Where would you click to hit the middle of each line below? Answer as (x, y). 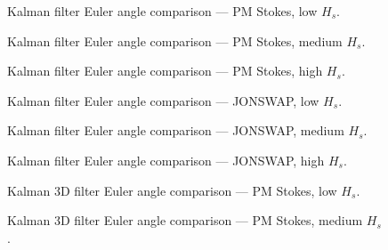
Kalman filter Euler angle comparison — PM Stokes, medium (175, 40)
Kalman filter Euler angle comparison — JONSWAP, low (163, 100)
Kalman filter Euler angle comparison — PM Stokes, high (165, 71)
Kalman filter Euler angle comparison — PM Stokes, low (162, 11)
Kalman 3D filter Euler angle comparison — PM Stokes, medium (185, 220)
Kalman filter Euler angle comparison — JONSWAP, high (166, 160)
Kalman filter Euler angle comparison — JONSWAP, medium (176, 130)
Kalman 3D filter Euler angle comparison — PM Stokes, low (172, 190)
